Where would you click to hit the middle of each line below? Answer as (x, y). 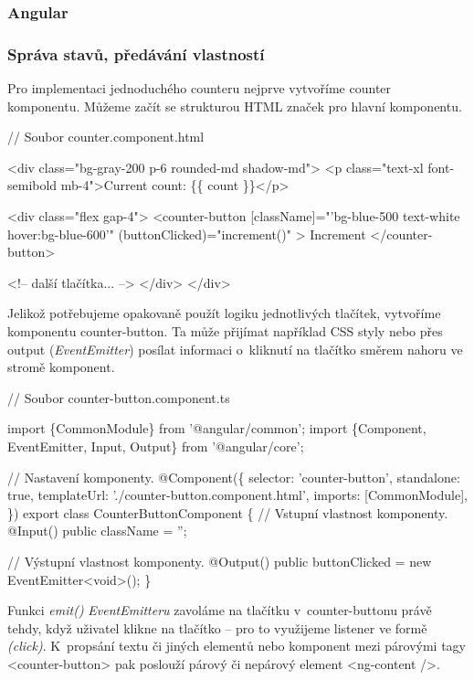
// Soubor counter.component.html (106, 137)
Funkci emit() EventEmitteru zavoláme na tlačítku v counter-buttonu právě (220, 610)
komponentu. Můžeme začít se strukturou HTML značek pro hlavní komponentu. (235, 106)
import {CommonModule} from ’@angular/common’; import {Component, (217, 428)
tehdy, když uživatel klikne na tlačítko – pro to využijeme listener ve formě (217, 627)
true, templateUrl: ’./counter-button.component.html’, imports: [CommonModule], (237, 495)
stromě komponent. (61, 367)
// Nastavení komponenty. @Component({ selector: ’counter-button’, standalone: (234, 477)
